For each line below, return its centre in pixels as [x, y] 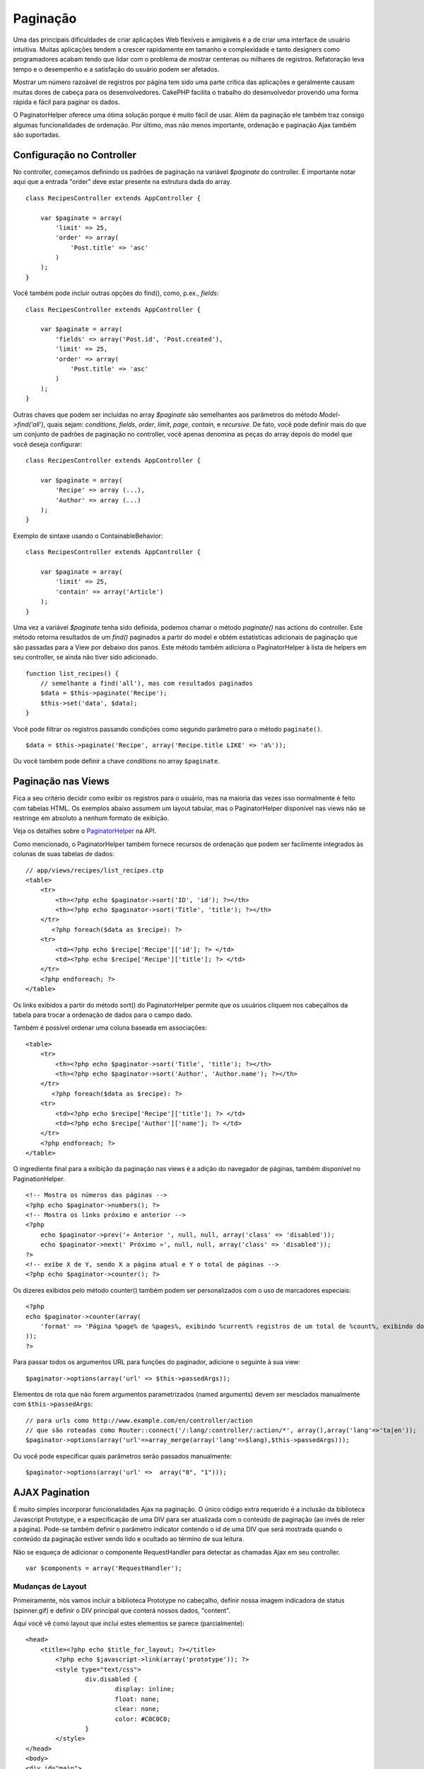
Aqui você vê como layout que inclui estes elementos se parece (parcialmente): [129, 1623]
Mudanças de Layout [50, 1586]
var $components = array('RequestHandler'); [104, 1568]
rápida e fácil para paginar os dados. [66, 102]
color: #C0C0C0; [143, 1719]
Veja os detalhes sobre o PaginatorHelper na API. [85, 831]
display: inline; [145, 1689]
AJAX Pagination [51, 1493]
